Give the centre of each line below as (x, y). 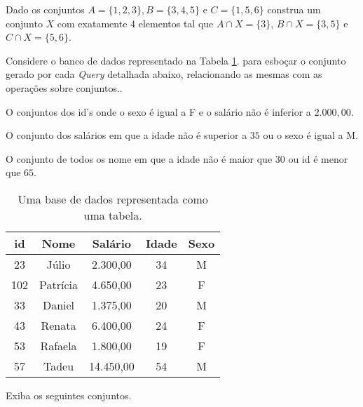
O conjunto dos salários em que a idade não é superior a (126, 135)
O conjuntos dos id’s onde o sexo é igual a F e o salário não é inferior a (158, 111)
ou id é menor (318, 158)
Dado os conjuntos (45, 9)
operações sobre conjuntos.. (64, 87)
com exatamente (92, 23)
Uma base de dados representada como (113, 199)
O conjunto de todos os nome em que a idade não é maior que (139, 158)
